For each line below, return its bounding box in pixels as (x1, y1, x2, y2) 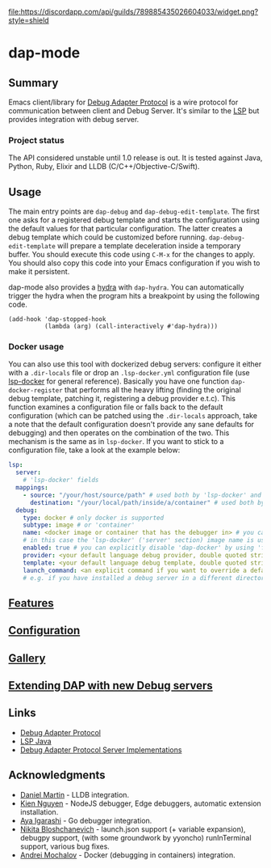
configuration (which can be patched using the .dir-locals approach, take (8, 411, 258, 421)
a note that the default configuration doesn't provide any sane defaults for (8, 420, 255, 430)
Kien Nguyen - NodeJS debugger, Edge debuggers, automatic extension (19, 798, 262, 808)
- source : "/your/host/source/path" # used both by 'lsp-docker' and (23, 491, 262, 499)
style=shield (8, 15, 50, 25)
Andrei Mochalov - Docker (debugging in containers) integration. (19, 849, 236, 860)
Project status (8, 134, 65, 146)
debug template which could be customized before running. (8, 232, 207, 242)
